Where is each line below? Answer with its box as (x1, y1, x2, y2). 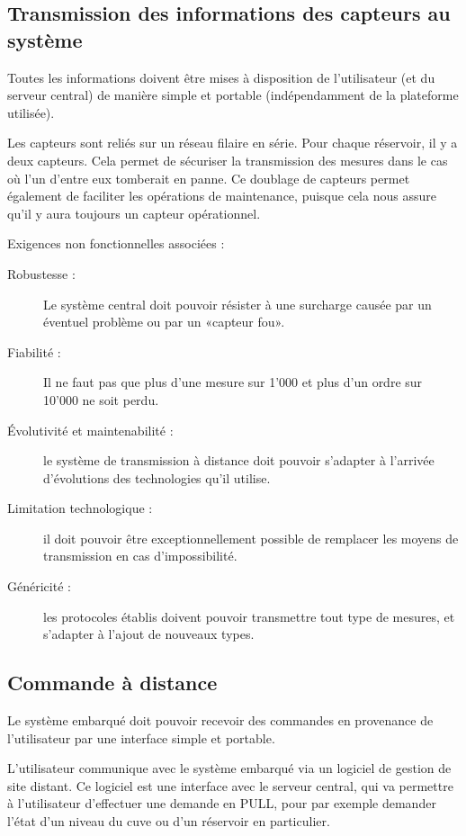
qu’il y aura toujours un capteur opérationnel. (7, 203, 261, 222)
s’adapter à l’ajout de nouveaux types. (43, 625, 255, 643)
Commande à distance (7, 669, 218, 697)
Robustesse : (7, 264, 76, 283)
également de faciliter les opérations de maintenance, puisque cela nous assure (7, 186, 436, 205)
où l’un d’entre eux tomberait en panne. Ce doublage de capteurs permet (7, 168, 410, 187)
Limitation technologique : (7, 499, 153, 517)
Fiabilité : (7, 342, 61, 361)
